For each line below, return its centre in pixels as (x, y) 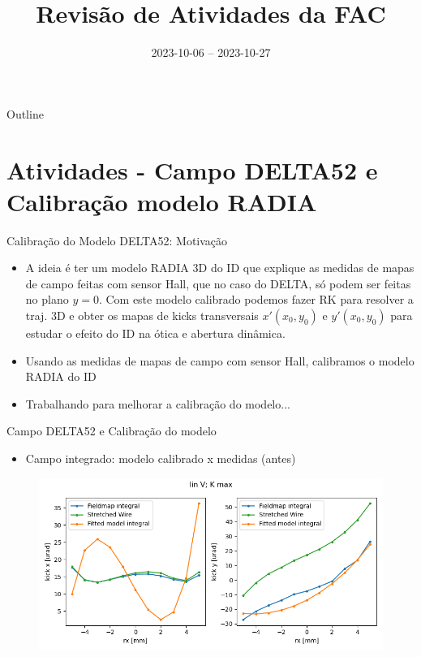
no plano (47, 299)
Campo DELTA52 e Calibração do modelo (112, 431)
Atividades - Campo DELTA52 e (192, 169)
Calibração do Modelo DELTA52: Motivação (117, 240)
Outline (25, 113)
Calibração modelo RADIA (162, 201)
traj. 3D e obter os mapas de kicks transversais (142, 315)
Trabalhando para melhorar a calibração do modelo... (158, 403)
